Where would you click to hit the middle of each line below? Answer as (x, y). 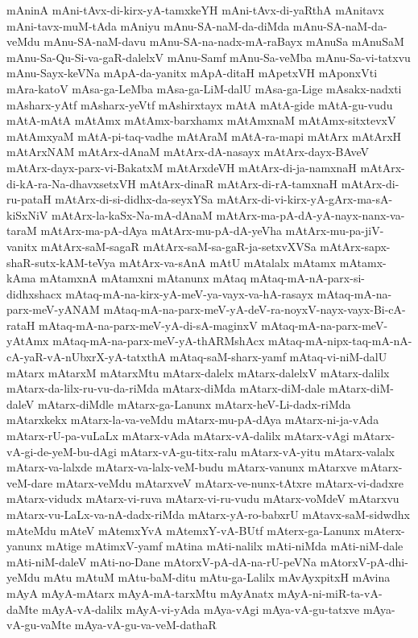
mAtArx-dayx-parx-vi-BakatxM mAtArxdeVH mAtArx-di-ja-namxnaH (182, 167)
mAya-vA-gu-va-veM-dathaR (145, 625)
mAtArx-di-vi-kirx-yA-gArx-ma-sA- (305, 199)
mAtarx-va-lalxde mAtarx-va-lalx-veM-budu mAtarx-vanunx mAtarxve (182, 467)
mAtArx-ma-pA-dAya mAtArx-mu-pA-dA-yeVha (161, 231)
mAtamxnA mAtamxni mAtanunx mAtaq (143, 278)
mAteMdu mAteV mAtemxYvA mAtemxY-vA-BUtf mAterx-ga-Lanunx (184, 530)
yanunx (25, 546)
